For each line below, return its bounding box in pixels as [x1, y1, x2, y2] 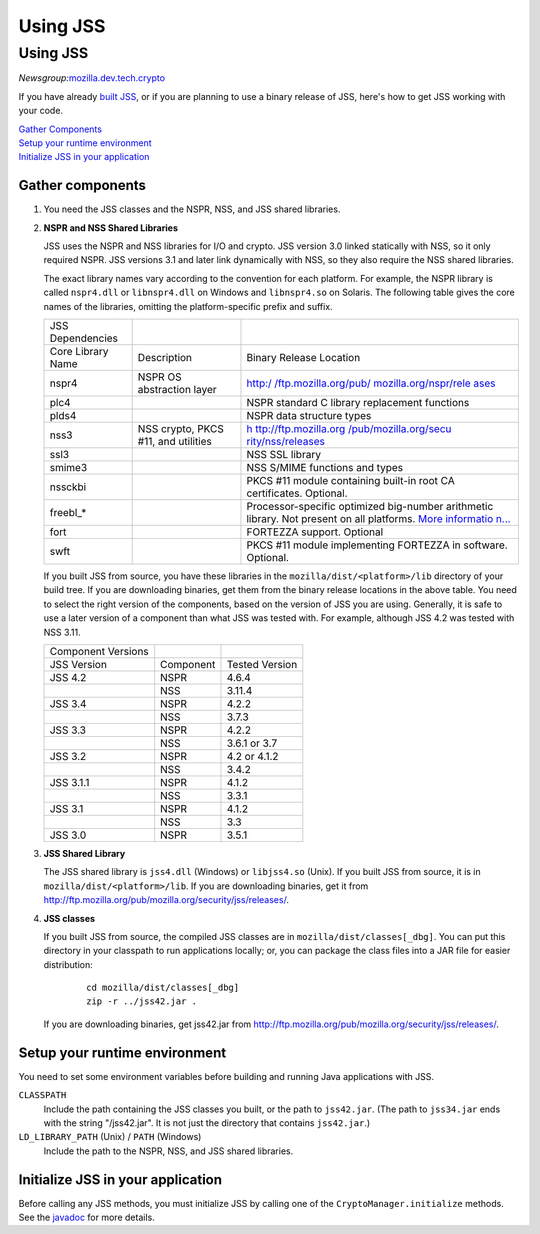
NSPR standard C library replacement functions [246, 395, 470, 409]
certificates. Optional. [246, 486, 348, 500]
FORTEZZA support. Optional [246, 525, 384, 539]
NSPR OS [137, 370, 182, 384]
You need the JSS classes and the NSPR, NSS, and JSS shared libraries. [43, 203, 341, 215]
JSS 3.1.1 [49, 775, 90, 789]
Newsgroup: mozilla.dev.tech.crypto [18, 72, 165, 84]
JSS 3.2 [49, 749, 87, 763]
